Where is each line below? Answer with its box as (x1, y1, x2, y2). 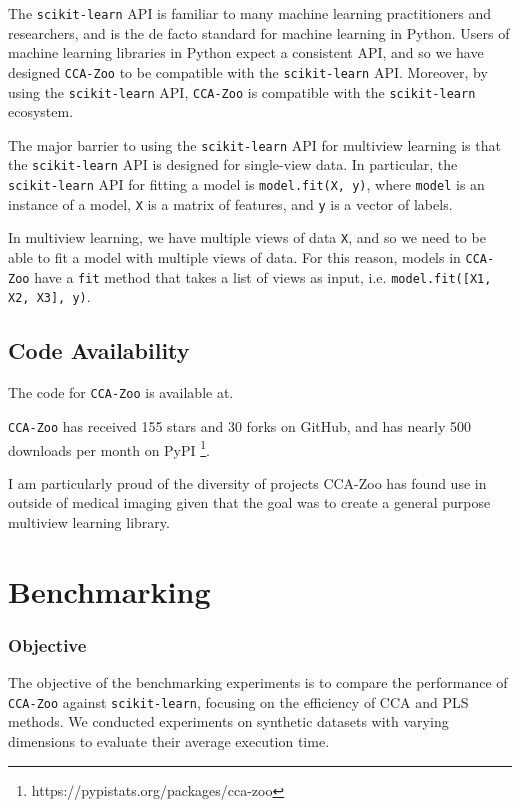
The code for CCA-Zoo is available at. (8, 382, 234, 403)
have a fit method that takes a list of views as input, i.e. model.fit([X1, (34, 266, 492, 287)
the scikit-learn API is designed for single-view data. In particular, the (8, 154, 458, 175)
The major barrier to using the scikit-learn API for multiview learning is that (8, 134, 501, 155)
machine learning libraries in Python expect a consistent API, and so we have (8, 42, 484, 63)
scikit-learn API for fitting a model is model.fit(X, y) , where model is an (8, 174, 485, 195)
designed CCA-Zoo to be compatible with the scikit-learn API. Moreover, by (8, 61, 488, 82)
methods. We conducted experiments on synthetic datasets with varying (8, 711, 449, 732)
